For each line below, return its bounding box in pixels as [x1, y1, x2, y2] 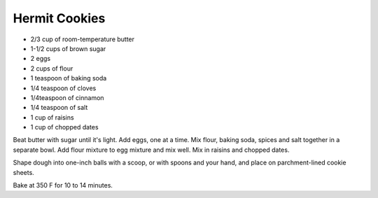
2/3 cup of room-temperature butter [30, 35, 135, 43]
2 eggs [30, 55, 51, 63]
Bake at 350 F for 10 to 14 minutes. [13, 181, 113, 190]
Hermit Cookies [13, 10, 106, 26]
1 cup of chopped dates [30, 123, 99, 132]
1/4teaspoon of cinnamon [30, 93, 104, 101]
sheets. [13, 168, 34, 176]
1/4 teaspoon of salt [30, 104, 88, 112]
